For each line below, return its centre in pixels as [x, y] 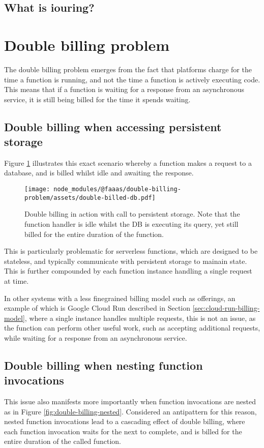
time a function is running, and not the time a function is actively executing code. [132, 79]
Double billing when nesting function [104, 365]
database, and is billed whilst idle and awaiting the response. [99, 173]
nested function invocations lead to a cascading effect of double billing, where [125, 421]
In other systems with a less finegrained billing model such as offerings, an [120, 298]
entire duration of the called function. [63, 441]
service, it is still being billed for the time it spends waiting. [97, 99]
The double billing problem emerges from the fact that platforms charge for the [128, 69]
